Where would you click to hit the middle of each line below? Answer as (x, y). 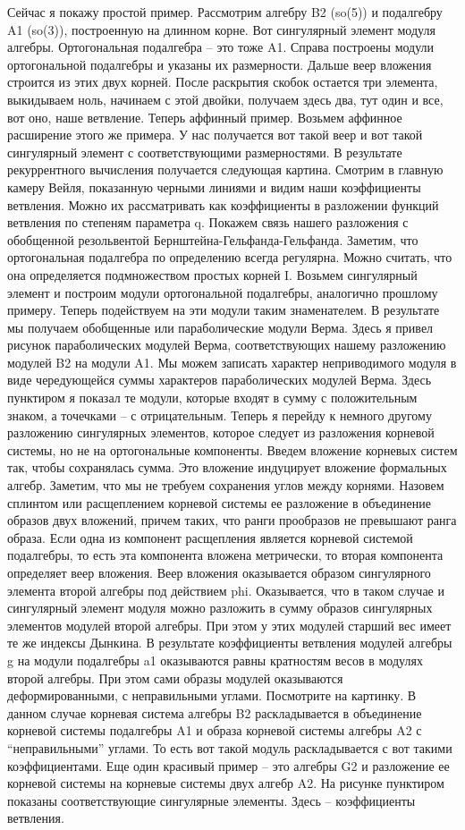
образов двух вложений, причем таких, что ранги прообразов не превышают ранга (232, 520)
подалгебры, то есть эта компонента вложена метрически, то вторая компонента (225, 555)
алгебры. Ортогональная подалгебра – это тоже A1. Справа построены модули (221, 47)
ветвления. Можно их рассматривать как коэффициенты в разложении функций (223, 204)
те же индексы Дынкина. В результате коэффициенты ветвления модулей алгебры (230, 643)
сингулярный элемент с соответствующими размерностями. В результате (205, 152)
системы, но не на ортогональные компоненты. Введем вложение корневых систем (232, 449)
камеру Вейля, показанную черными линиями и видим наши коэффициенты (214, 186)
